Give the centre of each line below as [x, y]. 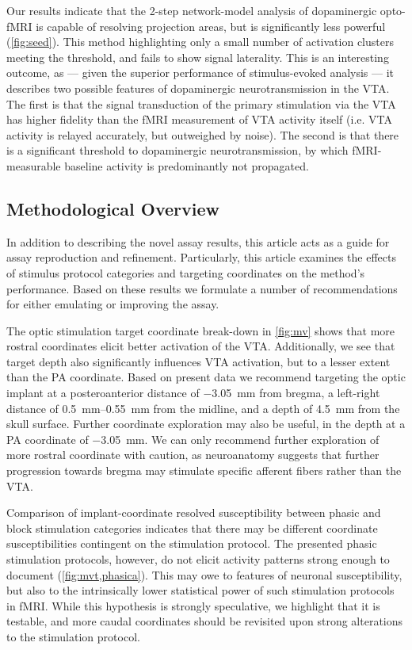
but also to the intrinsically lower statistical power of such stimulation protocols [200, 590]
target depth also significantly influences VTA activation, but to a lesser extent [198, 361]
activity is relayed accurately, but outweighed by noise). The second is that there [203, 134]
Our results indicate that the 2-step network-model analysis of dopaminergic [192, 10]
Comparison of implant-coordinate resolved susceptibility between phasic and [194, 512]
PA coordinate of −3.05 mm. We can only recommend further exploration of [193, 439]
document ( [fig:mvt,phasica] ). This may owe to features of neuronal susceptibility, [204, 574]
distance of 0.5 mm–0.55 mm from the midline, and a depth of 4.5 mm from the [203, 408]
